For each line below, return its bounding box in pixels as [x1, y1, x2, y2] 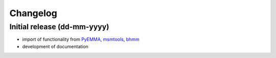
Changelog [9, 8, 57, 19]
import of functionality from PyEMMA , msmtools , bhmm [22, 36, 140, 42]
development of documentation [22, 43, 89, 49]
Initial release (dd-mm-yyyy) [9, 22, 109, 31]
